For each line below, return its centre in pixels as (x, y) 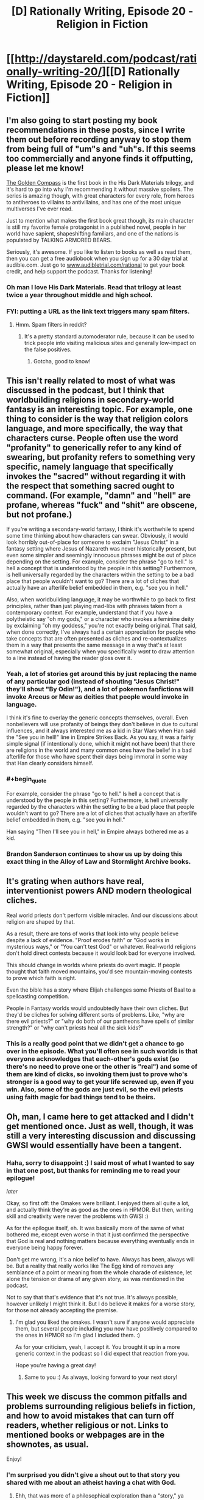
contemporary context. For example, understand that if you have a (90, 612)
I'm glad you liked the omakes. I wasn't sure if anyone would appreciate (105, 1322)
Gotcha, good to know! (62, 362)
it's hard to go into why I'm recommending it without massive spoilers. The (100, 189)
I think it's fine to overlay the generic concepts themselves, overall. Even (97, 718)
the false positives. (48, 349)
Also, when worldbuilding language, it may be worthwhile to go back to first (101, 600)
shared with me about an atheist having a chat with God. (91, 1482)
